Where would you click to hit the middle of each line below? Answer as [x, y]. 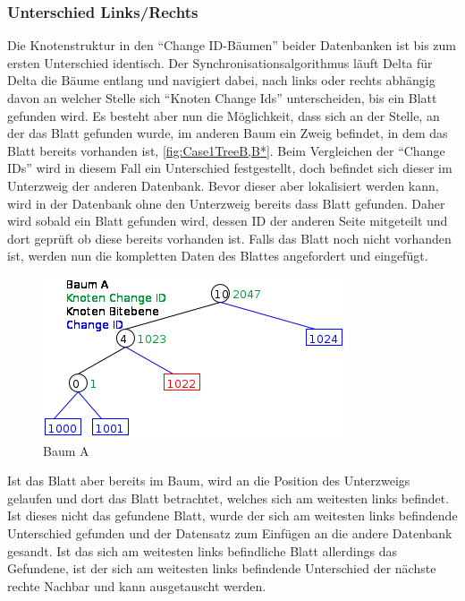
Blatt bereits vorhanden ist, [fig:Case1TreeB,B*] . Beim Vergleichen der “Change [226, 150]
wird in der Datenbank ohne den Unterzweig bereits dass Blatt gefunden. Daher [226, 203]
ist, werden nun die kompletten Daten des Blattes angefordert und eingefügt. [218, 256]
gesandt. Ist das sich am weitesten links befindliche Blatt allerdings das [202, 550]
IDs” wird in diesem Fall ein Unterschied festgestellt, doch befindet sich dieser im [230, 168]
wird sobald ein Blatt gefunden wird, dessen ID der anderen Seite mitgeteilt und [228, 221]
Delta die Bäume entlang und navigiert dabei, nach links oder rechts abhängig [221, 80]
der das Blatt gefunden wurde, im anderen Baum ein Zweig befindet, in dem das [228, 133]
